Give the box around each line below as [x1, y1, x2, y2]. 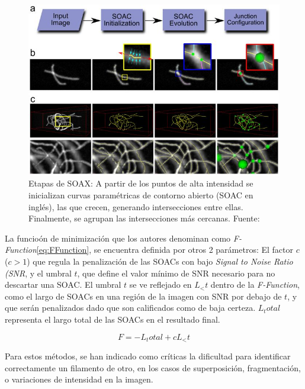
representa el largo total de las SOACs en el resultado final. [5, 313, 220, 325]
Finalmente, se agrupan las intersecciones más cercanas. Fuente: [28, 212, 260, 224]
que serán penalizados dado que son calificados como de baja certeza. [5, 301, 256, 314]
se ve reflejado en [129, 278, 192, 291]
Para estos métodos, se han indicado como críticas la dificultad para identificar [5, 349, 291, 362]
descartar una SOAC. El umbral [5, 278, 121, 291]
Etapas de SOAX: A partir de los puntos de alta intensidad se [28, 177, 253, 189]
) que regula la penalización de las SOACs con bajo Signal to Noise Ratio [27, 255, 293, 267]
